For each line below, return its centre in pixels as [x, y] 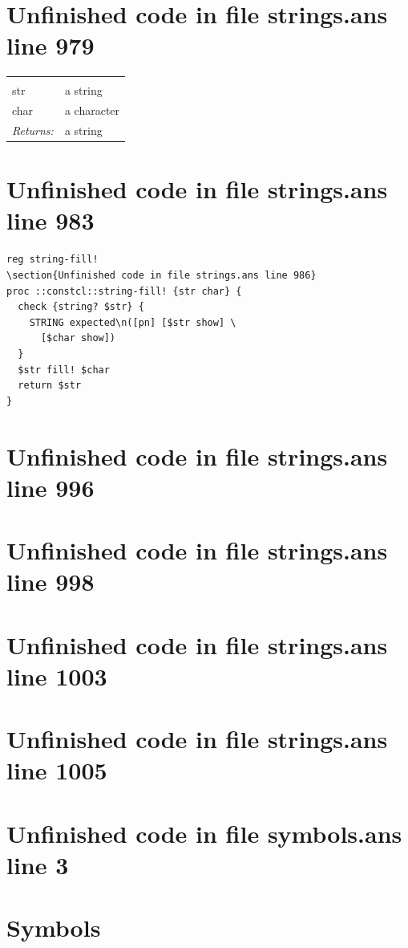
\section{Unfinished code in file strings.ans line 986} [162, 275]
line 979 [50, 45]
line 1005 [57, 770]
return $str [50, 386]
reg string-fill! [53, 260]
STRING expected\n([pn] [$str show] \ [133, 322]
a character [92, 110]
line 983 [50, 220]
